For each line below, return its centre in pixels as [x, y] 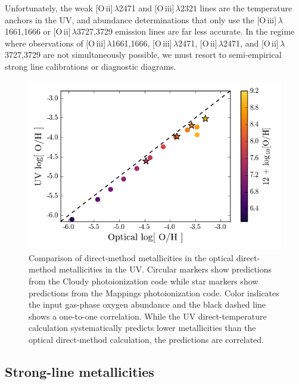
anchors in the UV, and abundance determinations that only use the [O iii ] [141, 19]
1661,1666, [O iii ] [142, 43]
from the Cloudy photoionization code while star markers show [144, 281]
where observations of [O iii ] [55, 43]
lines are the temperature [246, 8]
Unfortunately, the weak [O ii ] [59, 8]
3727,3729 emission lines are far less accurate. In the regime [186, 31]
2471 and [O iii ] [147, 8]
